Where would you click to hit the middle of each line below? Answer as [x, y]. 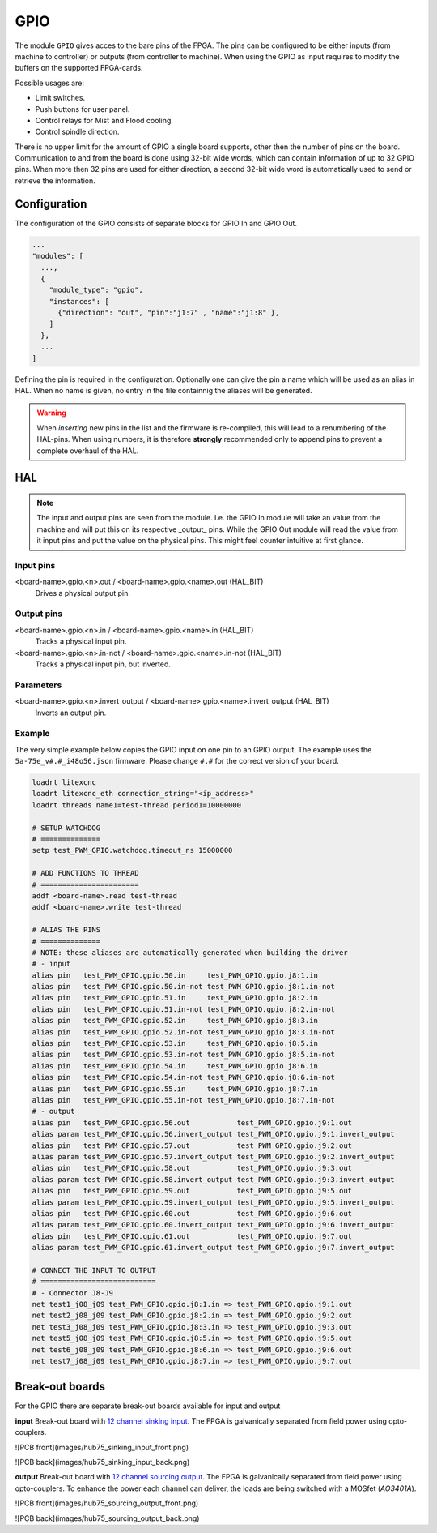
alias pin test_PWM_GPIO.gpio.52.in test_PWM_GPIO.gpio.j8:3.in [175, 1021]
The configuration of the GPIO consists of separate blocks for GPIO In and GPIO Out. [156, 223]
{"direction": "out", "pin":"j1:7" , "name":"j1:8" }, [169, 313]
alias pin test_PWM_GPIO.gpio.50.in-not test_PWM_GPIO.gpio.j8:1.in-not [184, 987]
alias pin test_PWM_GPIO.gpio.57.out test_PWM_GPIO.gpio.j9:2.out [192, 1145]
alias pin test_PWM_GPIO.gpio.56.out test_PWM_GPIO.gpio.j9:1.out [192, 1122]
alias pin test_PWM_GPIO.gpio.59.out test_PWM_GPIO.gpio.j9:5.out [192, 1191]
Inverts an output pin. [71, 713]
